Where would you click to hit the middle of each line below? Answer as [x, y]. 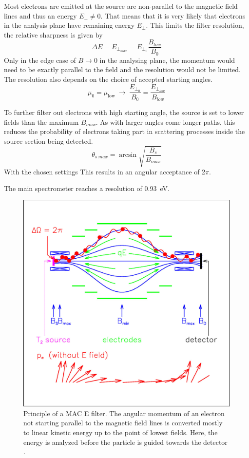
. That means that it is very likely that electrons [173, 15]
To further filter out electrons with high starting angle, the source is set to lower [124, 112]
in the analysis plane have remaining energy [69, 25]
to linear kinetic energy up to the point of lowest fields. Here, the [121, 432]
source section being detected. [48, 141]
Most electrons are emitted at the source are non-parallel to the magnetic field [121, 6]
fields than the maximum [41, 122]
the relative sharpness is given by [53, 34]
